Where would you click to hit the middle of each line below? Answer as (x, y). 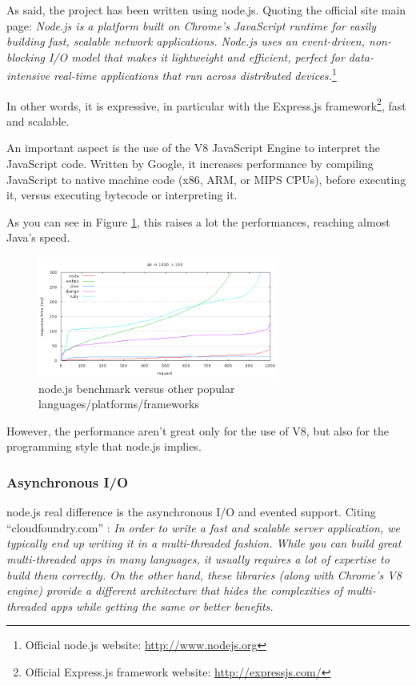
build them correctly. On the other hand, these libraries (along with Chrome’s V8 (204, 574)
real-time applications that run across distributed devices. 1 (195, 74)
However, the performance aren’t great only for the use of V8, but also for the (198, 430)
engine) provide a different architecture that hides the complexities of (175, 590)
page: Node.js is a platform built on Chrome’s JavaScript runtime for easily (192, 25)
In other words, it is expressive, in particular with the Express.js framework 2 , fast (206, 104)
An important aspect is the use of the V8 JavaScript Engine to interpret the (194, 148)
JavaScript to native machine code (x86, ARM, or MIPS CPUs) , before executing (206, 179)
